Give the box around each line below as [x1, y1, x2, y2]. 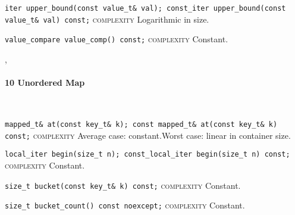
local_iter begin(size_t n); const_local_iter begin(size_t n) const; [5, 150, 290, 159]
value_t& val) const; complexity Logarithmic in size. [5, 13, 209, 25]
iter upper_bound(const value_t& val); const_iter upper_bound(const [5, 4, 286, 13]
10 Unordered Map [5, 76, 85, 89]
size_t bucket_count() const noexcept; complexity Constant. [5, 199, 245, 211]
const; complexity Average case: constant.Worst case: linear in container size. [5, 129, 291, 141]
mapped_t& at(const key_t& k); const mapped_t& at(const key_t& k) [5, 120, 278, 129]
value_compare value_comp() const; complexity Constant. [5, 33, 228, 45]
